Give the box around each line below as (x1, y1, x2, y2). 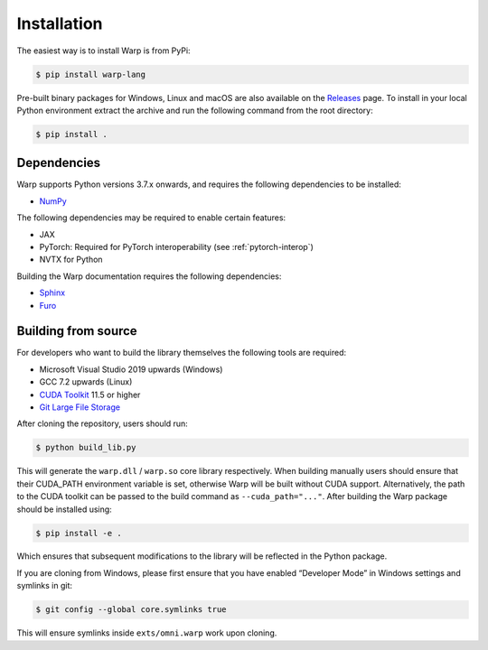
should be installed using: (16, 504, 112, 515)
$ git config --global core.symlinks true (35, 605, 227, 615)
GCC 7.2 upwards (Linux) (39, 376, 133, 387)
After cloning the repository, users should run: (16, 418, 189, 429)
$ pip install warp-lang (35, 69, 146, 79)
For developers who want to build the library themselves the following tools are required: (16, 348, 347, 358)
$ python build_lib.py (35, 442, 136, 453)
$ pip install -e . (35, 528, 122, 538)
